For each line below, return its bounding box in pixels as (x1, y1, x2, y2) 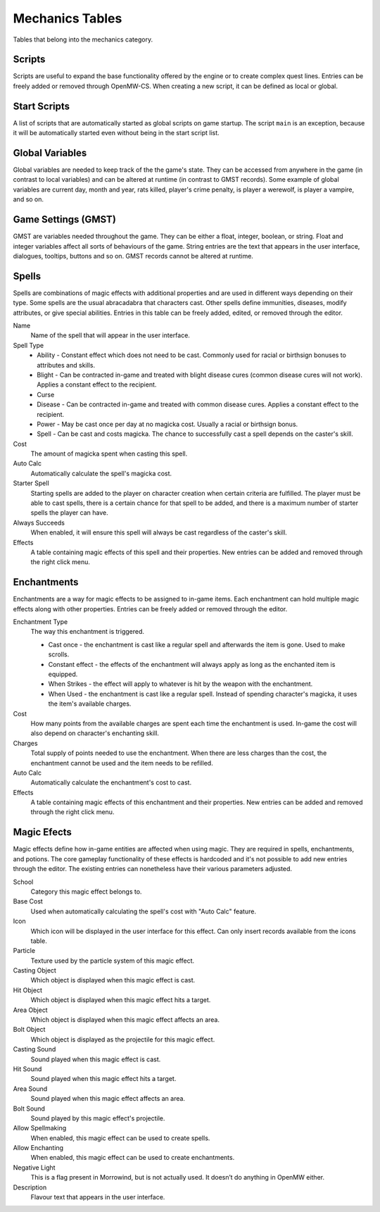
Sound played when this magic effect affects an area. (30, 1094, 186, 1103)
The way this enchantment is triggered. (30, 627, 144, 636)
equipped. (48, 670, 78, 678)
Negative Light (13, 1163, 56, 1172)
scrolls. (48, 650, 70, 658)
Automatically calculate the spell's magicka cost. (30, 469, 172, 477)
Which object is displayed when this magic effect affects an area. (30, 1016, 220, 1024)
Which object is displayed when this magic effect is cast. (30, 976, 196, 985)
